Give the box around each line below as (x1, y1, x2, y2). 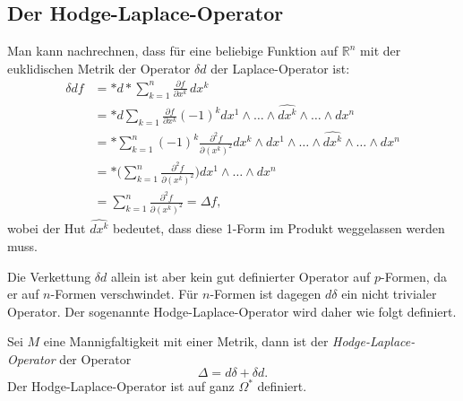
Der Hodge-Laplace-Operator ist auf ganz (7, 377, 235, 396)
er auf (7, 284, 39, 303)
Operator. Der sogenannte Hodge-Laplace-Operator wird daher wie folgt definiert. (7, 301, 457, 320)
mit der (360, 41, 401, 60)
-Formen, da (380, 266, 448, 285)
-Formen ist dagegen (210, 284, 322, 303)
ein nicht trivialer (341, 284, 437, 303)
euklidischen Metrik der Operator (7, 58, 191, 77)
